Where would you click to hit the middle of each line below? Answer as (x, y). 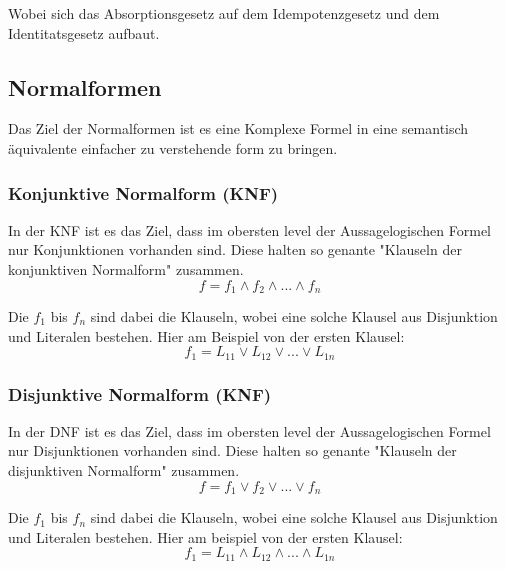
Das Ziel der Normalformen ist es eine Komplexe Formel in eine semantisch (238, 128)
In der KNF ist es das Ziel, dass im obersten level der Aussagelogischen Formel (249, 229)
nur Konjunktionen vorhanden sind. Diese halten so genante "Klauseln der (235, 249)
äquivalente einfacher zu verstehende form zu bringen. (173, 147)
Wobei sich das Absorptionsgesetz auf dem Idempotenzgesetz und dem (224, 13)
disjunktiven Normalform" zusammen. (124, 470)
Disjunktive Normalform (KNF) (140, 393)
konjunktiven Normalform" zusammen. (126, 268)
